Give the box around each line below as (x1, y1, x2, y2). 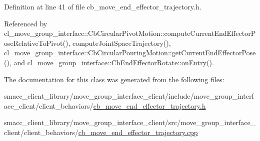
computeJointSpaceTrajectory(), (72, 37, 171, 48)
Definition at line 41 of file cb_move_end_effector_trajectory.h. (4, 1, 201, 11)
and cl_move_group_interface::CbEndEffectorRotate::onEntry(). (13, 57, 214, 67)
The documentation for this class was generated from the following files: (4, 74, 224, 84)
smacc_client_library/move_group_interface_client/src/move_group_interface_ (4, 117, 256, 128)
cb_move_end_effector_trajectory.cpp (78, 127, 198, 137)
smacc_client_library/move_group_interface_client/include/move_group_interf (4, 91, 254, 101)
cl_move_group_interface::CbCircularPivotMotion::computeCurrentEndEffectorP (4, 28, 256, 38)
